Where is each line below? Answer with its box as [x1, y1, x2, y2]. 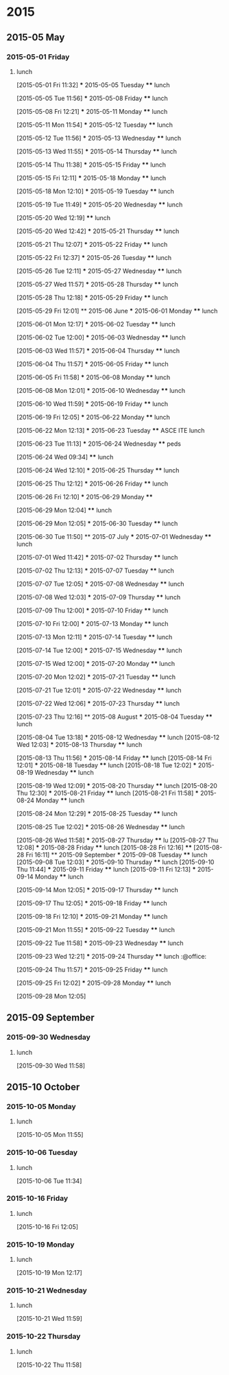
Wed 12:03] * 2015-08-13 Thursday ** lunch [16, 740, 143, 748]
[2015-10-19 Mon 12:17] [16, 1269, 83, 1277]
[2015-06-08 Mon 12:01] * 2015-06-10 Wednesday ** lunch [16, 386, 186, 394]
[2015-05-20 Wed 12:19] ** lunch [16, 213, 111, 222]
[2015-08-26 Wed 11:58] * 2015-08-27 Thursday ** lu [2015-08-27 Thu [16, 836, 219, 844]
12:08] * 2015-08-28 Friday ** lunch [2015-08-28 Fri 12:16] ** [16, 843, 193, 851]
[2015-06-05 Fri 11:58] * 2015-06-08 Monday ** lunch [16, 373, 171, 381]
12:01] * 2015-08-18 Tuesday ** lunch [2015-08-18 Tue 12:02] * [16, 761, 197, 769]
